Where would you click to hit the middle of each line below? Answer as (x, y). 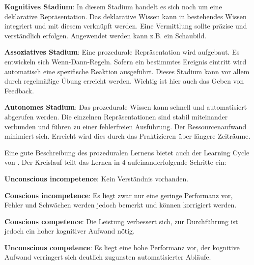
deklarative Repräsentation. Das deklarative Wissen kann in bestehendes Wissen (126, 16)
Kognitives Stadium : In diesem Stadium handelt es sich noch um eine (113, 6)
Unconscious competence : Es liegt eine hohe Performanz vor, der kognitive (122, 247)
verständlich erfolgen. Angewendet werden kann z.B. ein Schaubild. (106, 35)
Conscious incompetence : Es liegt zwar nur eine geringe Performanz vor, (119, 195)
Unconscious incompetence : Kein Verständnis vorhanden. (97, 178)
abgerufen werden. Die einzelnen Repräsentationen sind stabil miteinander (116, 116)
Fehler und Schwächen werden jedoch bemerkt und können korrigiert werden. (121, 205)
